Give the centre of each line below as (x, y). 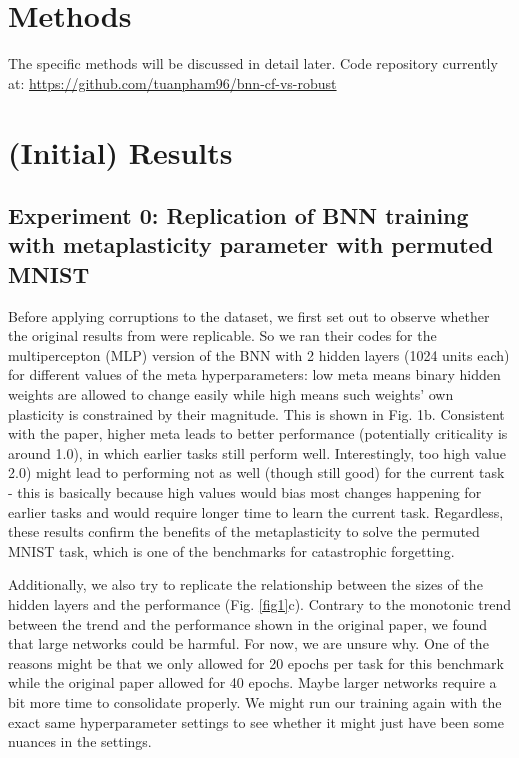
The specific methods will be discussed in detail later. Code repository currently (253, 63)
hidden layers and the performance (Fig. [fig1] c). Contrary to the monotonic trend (260, 603)
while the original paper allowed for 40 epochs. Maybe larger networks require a (252, 682)
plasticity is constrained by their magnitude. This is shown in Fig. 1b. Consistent (256, 413)
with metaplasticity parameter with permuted (251, 244)
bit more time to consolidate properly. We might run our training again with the (255, 701)
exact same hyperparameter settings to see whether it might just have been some (256, 721)
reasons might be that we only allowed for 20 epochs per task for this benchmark (256, 662)
